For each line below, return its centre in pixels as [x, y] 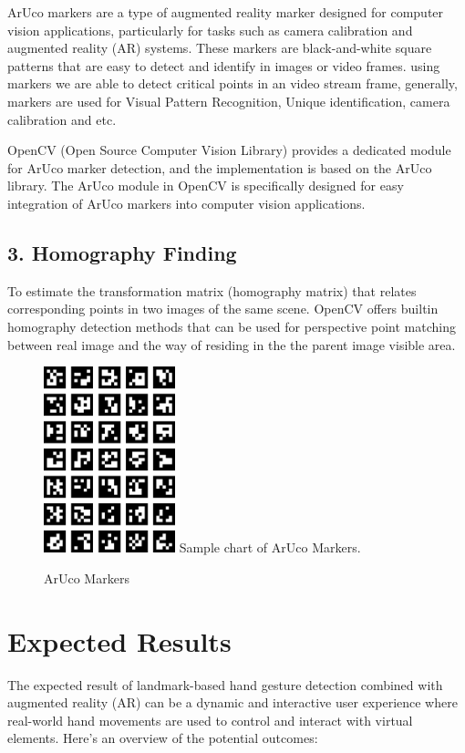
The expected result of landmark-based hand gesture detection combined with [225, 684]
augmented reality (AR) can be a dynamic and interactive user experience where [232, 702]
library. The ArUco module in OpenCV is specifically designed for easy [206, 186]
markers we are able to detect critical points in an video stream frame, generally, [232, 83]
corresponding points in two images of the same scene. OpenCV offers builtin [223, 309]
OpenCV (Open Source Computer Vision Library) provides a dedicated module [229, 150]
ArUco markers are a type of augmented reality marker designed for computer [226, 12]
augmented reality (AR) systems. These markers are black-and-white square [220, 48]
